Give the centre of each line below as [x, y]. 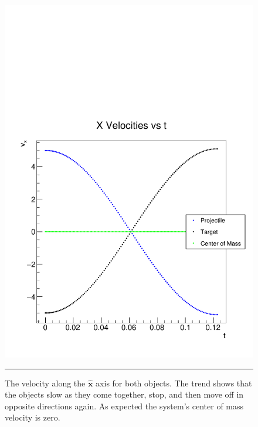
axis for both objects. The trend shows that [174, 383]
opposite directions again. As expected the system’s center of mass [124, 406]
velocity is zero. [33, 417]
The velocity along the [45, 383]
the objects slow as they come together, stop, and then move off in [124, 394]
